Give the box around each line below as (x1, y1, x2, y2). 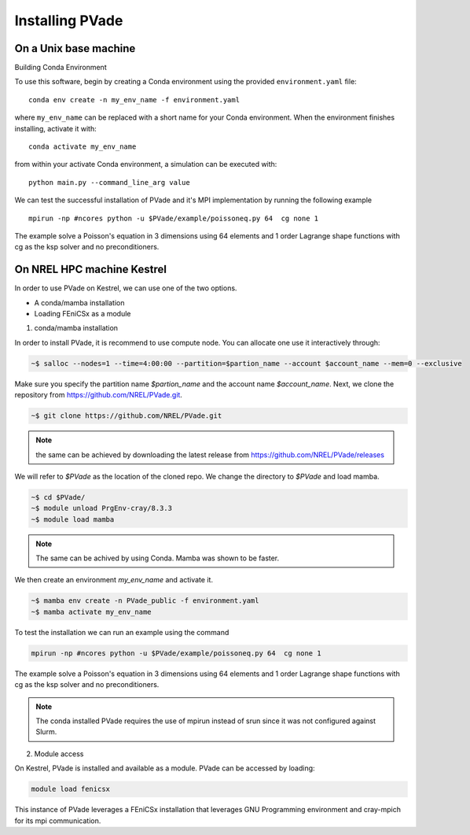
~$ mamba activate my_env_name (31, 607, 152, 616)
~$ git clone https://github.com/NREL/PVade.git (31, 412, 222, 420)
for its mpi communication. (14, 815, 101, 826)
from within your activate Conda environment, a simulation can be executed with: (14, 160, 277, 169)
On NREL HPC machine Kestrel (14, 263, 167, 276)
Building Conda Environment (14, 63, 107, 72)
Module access (34, 748, 84, 759)
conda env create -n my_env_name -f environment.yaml (28, 95, 240, 104)
